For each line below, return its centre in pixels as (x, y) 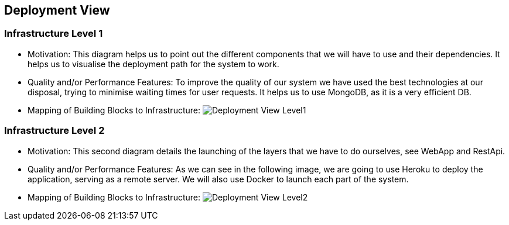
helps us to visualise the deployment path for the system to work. (153, 64)
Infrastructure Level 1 (54, 34)
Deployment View (57, 10)
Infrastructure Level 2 (54, 131)
